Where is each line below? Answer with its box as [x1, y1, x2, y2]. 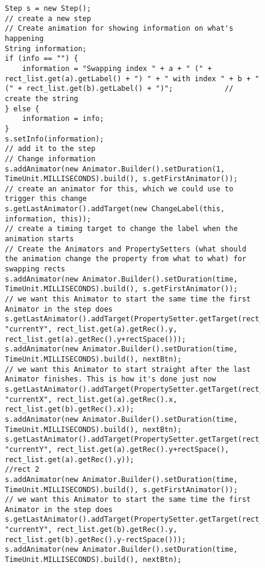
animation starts [5, 235, 74, 244]
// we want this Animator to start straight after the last [5, 365, 251, 374]
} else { [5, 104, 40, 113]
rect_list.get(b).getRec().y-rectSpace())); [5, 535, 186, 544]
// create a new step [5, 14, 92, 23]
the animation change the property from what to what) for [5, 255, 246, 264]
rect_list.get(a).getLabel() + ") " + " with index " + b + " [5, 74, 260, 83]
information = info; [22, 114, 104, 123]
